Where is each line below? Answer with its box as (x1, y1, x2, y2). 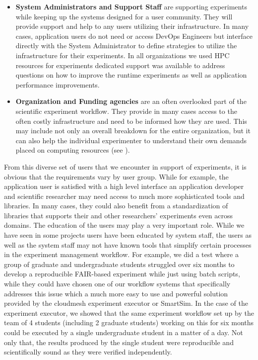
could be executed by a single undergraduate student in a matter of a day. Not (4, 327, 243, 337)
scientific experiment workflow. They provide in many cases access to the (15, 105, 237, 116)
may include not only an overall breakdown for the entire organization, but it (15, 125, 251, 136)
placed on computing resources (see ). (15, 145, 130, 155)
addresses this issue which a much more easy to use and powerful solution (4, 288, 228, 298)
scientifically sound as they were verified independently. (4, 347, 172, 357)
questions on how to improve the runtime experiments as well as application (15, 70, 247, 80)
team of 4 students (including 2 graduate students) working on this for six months (4, 317, 254, 328)
